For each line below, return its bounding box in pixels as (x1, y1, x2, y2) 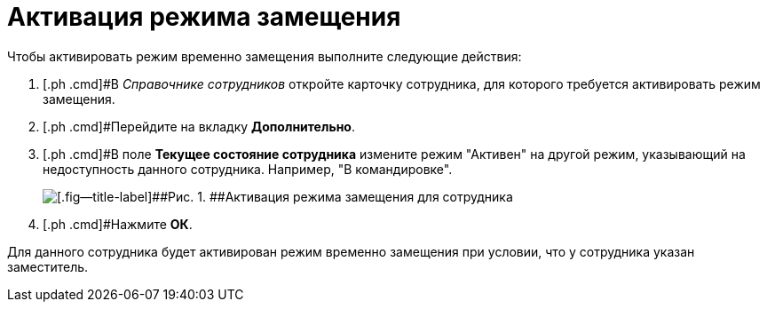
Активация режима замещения (7, 2, 401, 32)
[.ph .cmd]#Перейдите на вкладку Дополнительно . (43, 118, 355, 134)
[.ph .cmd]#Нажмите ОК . (43, 216, 193, 232)
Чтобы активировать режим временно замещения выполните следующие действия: (7, 48, 522, 64)
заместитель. (7, 258, 89, 274)
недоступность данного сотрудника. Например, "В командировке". (43, 161, 453, 177)
